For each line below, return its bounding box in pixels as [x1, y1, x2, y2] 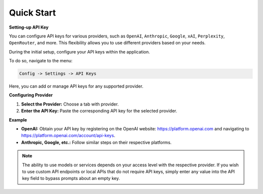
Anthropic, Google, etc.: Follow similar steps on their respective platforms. [21, 139, 172, 145]
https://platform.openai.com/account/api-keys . [21, 133, 115, 139]
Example [9, 117, 27, 123]
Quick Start [9, 7, 56, 18]
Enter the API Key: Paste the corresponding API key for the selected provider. [21, 108, 177, 114]
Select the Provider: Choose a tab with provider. [21, 101, 119, 107]
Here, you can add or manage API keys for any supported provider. [9, 83, 144, 89]
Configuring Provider [9, 92, 53, 98]
